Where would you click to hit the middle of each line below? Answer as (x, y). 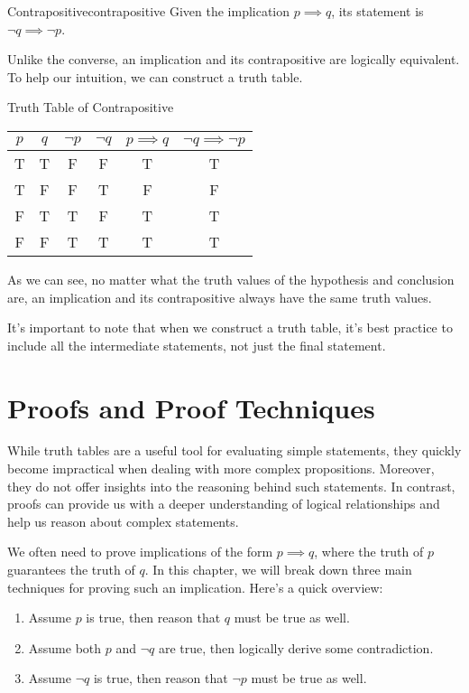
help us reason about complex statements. (123, 521)
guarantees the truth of (71, 570)
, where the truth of (369, 552)
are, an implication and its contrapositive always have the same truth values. (220, 297)
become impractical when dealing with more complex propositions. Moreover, (221, 468)
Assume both (65, 647)
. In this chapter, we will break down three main (278, 570)
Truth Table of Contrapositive (91, 107)
